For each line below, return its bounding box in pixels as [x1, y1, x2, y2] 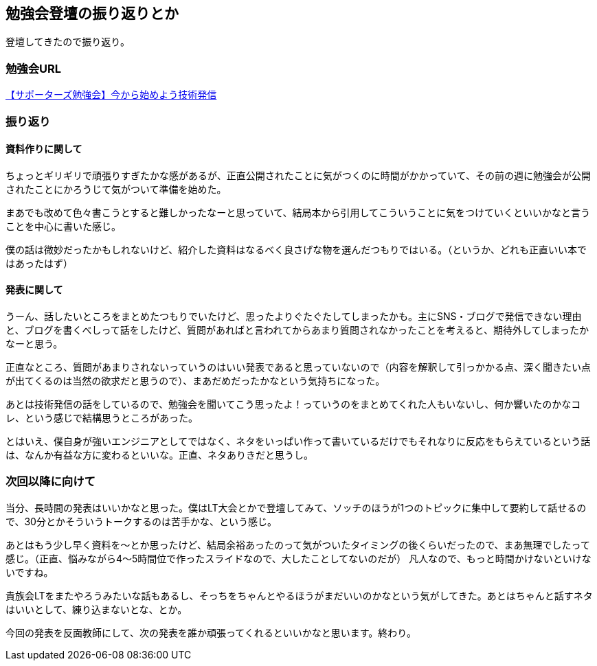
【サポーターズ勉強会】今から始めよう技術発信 [5, 89, 217, 101]
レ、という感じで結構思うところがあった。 [5, 411, 198, 424]
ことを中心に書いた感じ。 [5, 220, 121, 232]
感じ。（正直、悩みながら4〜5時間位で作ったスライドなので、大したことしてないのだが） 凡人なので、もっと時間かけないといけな [5, 552, 592, 564]
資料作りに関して [5, 143, 82, 155]
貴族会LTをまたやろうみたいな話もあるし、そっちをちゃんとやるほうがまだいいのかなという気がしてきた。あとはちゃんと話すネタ [5, 589, 593, 601]
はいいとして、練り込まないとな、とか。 [5, 603, 188, 615]
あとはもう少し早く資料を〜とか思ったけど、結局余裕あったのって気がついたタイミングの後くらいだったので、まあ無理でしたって [5, 538, 590, 551]
